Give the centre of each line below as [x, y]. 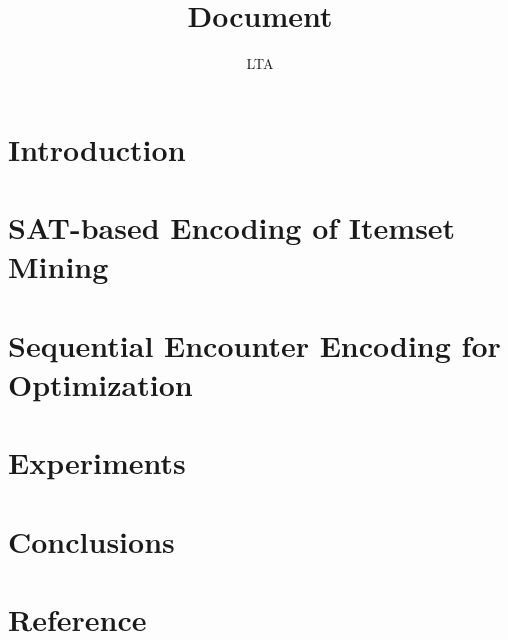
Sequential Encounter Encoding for [254, 344]
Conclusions [91, 540]
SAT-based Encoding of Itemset [232, 227]
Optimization [100, 383]
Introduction [97, 148]
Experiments [97, 462]
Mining [58, 266]
